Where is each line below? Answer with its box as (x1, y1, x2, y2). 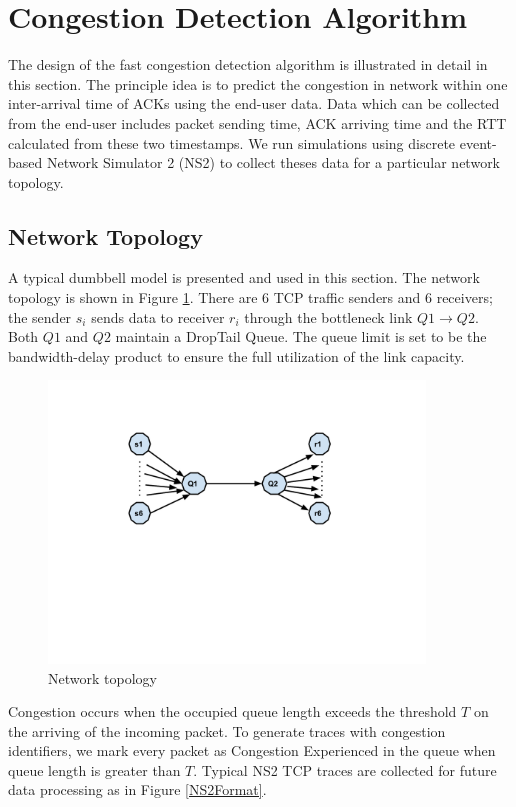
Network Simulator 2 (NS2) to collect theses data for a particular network (46, 152, 501, 173)
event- (459, 132, 497, 153)
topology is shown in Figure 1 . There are (8, 287, 258, 308)
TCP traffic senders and (273, 287, 421, 308)
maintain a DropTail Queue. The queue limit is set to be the (115, 326, 487, 347)
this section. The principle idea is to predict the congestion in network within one (8, 73, 508, 94)
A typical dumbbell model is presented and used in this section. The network (8, 267, 480, 288)
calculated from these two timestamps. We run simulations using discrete (8, 132, 456, 153)
